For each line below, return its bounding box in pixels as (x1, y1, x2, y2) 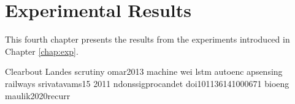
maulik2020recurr (5, 89, 71, 102)
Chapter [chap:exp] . (5, 44, 79, 57)
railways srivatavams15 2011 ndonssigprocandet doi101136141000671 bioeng (5, 77, 289, 89)
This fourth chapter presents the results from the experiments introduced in (5, 33, 290, 46)
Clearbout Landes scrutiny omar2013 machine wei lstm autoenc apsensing (5, 65, 283, 78)
